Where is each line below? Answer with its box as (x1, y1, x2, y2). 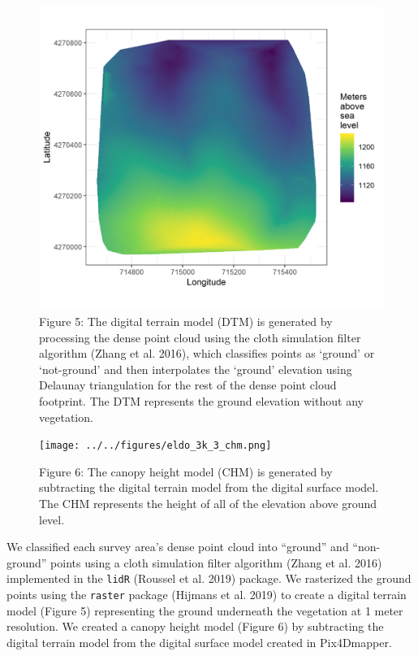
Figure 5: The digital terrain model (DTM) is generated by (39, 313, 333, 330)
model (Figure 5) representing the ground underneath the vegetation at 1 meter (6, 602, 403, 619)
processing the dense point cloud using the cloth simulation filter (39, 328, 361, 345)
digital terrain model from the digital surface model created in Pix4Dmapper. (6, 633, 392, 650)
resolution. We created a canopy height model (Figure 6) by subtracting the (6, 618, 384, 635)
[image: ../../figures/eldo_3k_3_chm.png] (39, 440, 272, 452)
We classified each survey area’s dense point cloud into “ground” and (6, 538, 349, 555)
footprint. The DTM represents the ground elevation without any (39, 393, 364, 410)
